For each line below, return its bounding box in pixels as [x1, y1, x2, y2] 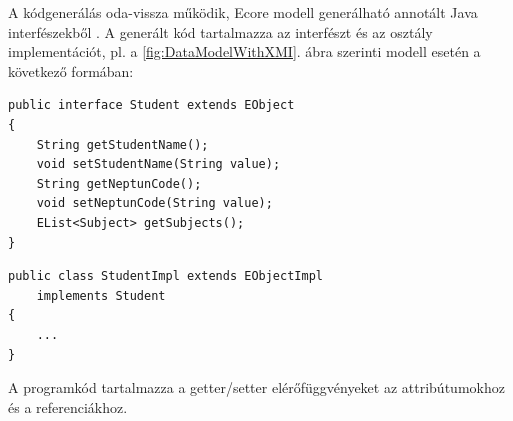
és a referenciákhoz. [8, 396, 128, 417]
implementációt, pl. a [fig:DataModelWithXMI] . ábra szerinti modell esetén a [8, 41, 481, 62]
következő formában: [8, 60, 134, 81]
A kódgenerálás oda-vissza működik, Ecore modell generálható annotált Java [8, 2, 478, 22]
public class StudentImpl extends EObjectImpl [8, 269, 323, 284]
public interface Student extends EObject [8, 98, 295, 113]
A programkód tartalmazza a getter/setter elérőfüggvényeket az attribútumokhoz [8, 377, 505, 398]
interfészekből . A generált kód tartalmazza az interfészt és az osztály [8, 21, 433, 42]
